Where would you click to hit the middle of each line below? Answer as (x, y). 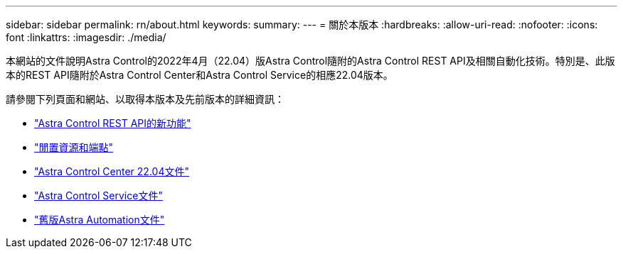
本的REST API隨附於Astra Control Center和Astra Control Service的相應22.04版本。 (199, 75)
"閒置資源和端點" (74, 147)
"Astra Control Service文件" (98, 195)
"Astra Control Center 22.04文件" (112, 171)
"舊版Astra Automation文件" (100, 220)
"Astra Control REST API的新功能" (113, 123)
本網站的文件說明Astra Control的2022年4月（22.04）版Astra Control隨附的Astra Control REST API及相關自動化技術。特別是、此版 (310, 61)
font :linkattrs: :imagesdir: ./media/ (86, 37)
